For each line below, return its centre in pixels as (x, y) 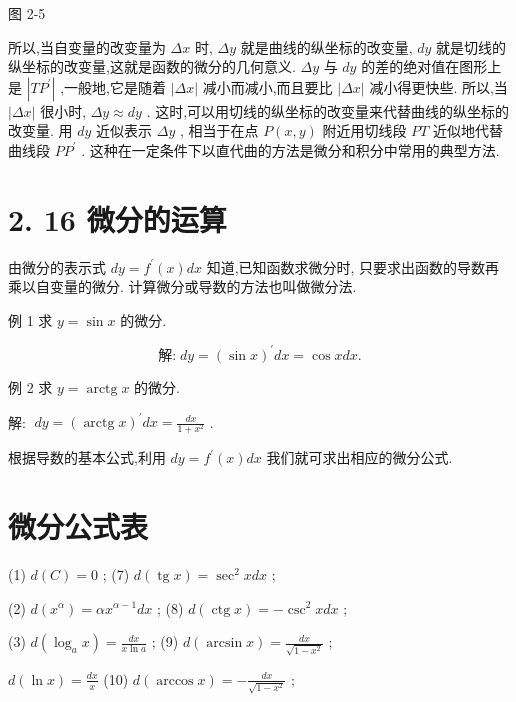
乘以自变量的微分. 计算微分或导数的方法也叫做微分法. (182, 286)
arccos (175, 680)
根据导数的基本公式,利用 (87, 457)
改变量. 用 (40, 130)
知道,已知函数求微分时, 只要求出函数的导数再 (353, 266)
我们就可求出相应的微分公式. (359, 457)
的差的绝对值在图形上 (431, 66)
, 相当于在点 (219, 130)
